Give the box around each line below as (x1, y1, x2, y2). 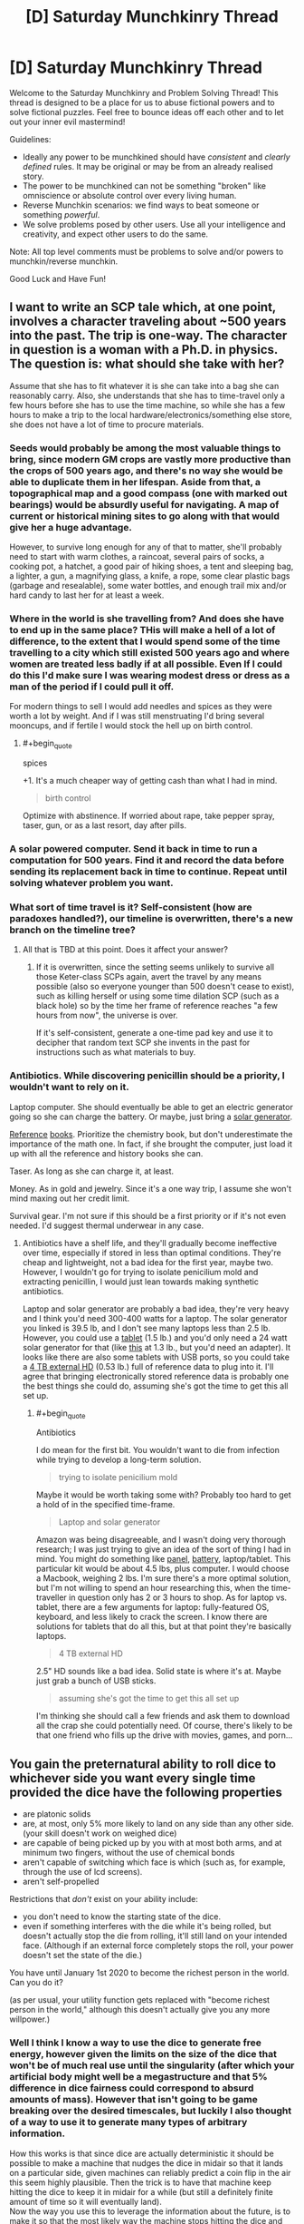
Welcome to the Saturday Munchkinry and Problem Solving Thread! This (9, 87, 279, 98)
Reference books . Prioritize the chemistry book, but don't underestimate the (9, 1128, 293, 1139)
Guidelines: (9, 133, 52, 144)
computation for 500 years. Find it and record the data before (9, 854, 285, 867)
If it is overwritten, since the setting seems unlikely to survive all (35, 961, 275, 972)
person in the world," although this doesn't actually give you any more (9, 2005, 271, 2015)
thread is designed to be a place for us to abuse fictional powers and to (9, 97, 276, 108)
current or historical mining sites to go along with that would (9, 510, 280, 522)
